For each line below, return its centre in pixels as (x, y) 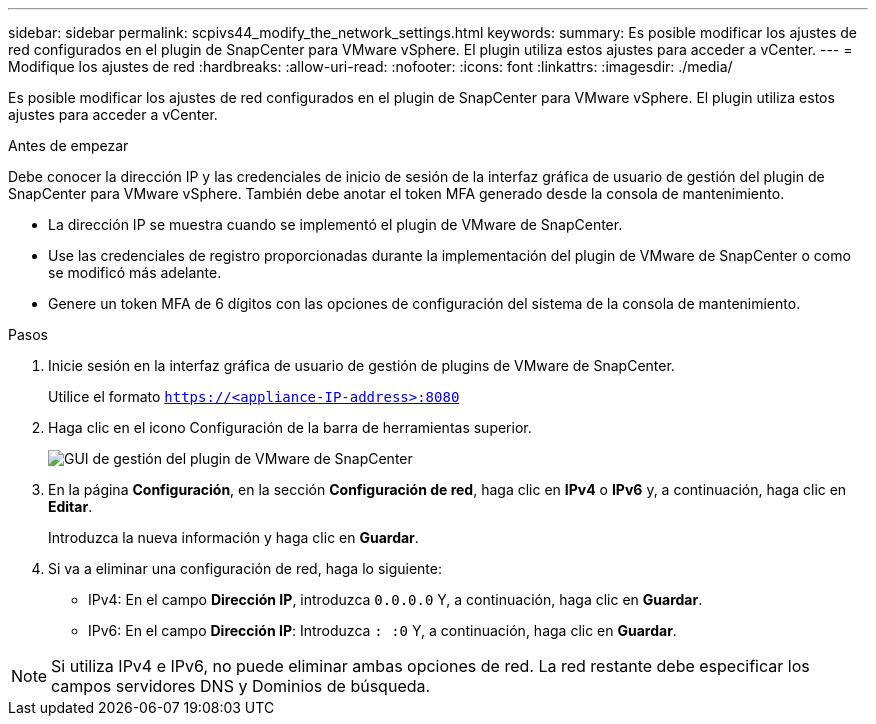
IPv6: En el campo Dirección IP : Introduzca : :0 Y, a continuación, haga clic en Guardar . (382, 630)
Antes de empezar (68, 145)
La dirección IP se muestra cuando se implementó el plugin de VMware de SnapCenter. (335, 224)
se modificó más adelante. (135, 272)
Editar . (70, 506)
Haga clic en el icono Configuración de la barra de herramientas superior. (290, 427)
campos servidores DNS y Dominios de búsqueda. (241, 686)
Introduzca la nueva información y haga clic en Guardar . (233, 537)
